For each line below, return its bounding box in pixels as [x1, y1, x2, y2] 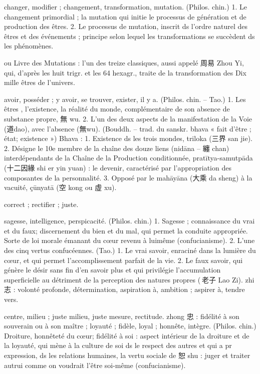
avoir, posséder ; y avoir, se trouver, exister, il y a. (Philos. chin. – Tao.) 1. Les [4, 93, 246, 104]
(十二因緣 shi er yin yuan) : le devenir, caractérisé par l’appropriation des [4, 162, 231, 172]
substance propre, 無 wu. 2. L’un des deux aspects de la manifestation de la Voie [4, 113, 252, 123]
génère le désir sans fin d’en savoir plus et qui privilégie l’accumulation [4, 264, 221, 275]
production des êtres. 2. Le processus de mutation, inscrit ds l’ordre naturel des [4, 21, 248, 31]
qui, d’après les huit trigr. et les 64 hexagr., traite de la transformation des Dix [4, 67, 246, 77]
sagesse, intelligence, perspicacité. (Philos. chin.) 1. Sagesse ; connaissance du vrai [4, 215, 255, 226]
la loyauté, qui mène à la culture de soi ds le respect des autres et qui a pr [4, 340, 232, 350]
